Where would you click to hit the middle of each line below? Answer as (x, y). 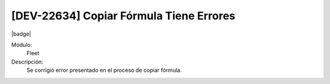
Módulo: (22, 45)
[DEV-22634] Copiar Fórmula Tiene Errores (123, 16)
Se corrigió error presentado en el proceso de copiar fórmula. (104, 70)
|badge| (21, 34)
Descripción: (28, 62)
